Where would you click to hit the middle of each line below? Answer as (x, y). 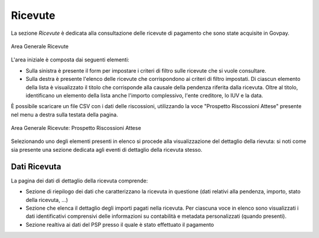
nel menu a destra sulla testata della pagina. (64, 115)
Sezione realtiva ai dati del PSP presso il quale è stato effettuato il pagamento (120, 224)
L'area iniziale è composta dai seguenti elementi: (70, 60)
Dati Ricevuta (36, 166)
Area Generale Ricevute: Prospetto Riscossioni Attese (76, 128)
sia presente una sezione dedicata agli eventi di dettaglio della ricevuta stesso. (107, 149)
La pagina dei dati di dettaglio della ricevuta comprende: (79, 181)
